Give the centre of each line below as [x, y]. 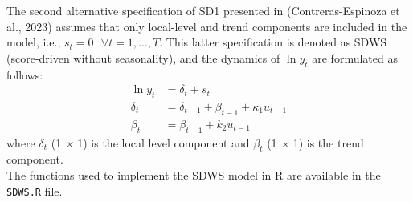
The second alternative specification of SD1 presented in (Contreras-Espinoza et [203, 10]
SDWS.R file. [35, 190]
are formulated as [355, 57]
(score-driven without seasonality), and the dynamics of [143, 57]
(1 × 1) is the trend [315, 142]
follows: [25, 74]
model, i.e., [34, 42]
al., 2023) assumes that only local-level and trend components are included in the [207, 26]
